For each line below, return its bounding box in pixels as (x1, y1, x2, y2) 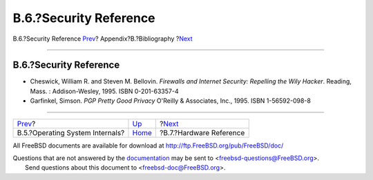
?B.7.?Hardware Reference (160, 128, 245, 137)
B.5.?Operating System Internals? (17, 128, 125, 137)
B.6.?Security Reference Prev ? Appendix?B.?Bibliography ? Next (12, 34, 193, 43)
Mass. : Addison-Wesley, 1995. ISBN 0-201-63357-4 (30, 87, 179, 95)
